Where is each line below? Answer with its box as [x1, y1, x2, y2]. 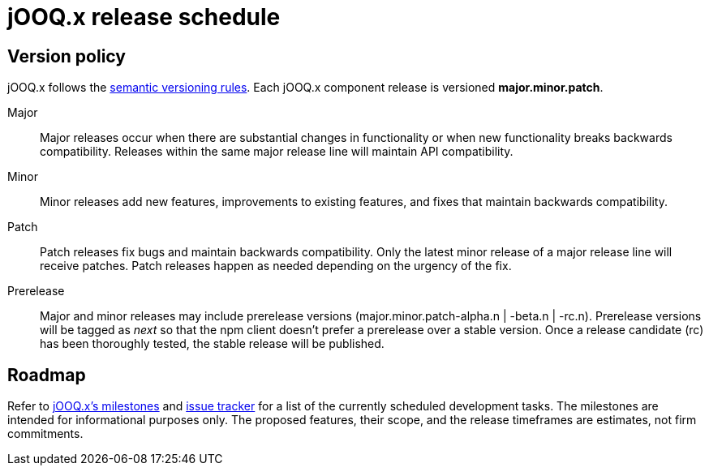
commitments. [7, 427, 84, 441]
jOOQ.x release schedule [7, 3, 281, 31]
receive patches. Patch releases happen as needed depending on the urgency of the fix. [40, 259, 512, 273]
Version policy [7, 45, 126, 67]
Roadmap [7, 364, 86, 385]
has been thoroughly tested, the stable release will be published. [40, 337, 385, 351]
